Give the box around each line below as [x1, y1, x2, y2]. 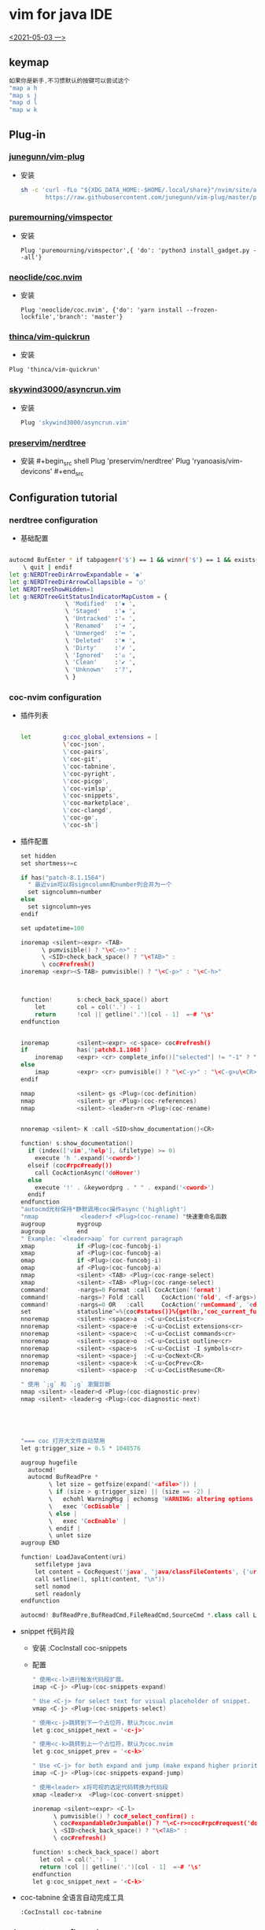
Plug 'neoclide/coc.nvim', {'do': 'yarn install [20, 306, 183, 314]
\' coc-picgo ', [62, 777, 109, 785]
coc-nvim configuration [9, 692, 101, 702]
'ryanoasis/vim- [192, 456, 243, 465]
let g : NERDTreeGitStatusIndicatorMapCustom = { [9, 593, 168, 601]
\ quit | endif [23, 564, 73, 571]
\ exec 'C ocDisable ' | [49, 1502, 131, 1510]
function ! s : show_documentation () [20, 1140, 134, 1148]
